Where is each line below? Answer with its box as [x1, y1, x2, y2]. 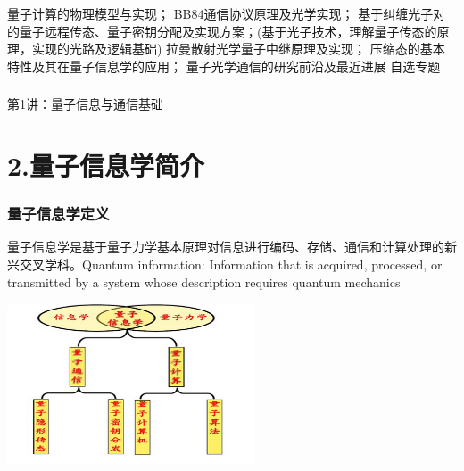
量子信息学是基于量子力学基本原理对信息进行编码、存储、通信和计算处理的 [7, 237, 444, 256]
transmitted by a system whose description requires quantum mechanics [7, 272, 401, 291]
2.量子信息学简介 [7, 147, 205, 184]
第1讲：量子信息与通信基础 [7, 95, 163, 113]
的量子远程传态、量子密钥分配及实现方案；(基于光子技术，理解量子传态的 [7, 21, 437, 40]
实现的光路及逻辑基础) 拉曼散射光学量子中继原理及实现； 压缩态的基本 [31, 39, 445, 58]
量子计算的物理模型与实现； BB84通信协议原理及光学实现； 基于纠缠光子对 [7, 4, 446, 22]
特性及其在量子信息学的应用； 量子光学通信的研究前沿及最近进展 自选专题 [7, 56, 441, 75]
